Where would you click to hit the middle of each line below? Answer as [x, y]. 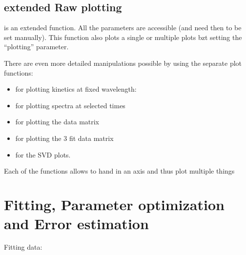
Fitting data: [23, 247]
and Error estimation [76, 224]
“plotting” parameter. [36, 47]
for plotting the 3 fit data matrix [64, 138]
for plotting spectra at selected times [70, 105]
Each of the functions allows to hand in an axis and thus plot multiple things [119, 171]
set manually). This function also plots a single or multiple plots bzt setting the [123, 37]
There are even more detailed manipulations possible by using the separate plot [123, 63]
